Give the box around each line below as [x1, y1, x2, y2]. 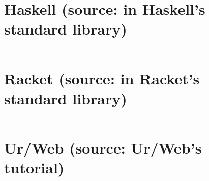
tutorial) [4, 157, 65, 177]
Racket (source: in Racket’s [4, 68, 200, 88]
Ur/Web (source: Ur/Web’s [4, 137, 202, 158]
